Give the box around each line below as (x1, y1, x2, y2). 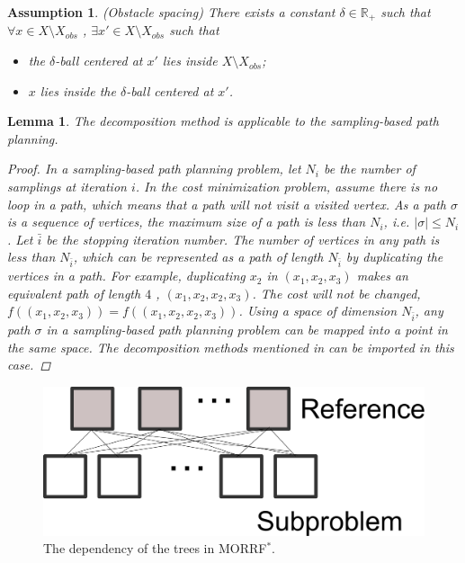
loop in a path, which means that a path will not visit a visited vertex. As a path (7, 194, 446, 213)
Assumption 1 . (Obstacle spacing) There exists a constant (7, 3, 335, 21)
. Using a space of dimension (238, 301, 398, 320)
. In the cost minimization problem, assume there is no (135, 177, 438, 196)
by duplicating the (345, 247, 443, 266)
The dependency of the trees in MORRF (43, 539, 267, 558)
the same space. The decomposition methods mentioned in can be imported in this (7, 337, 454, 356)
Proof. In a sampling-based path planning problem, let (7, 159, 301, 178)
